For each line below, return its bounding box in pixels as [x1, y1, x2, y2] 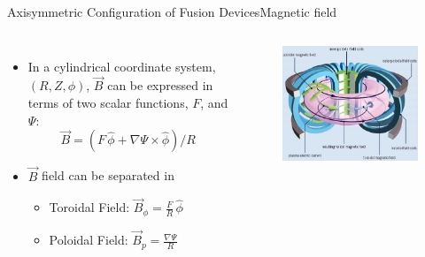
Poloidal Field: [49, 231, 128, 249]
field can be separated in [42, 166, 174, 185]
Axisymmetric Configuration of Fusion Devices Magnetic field [7, 3, 337, 20]
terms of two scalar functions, [27, 94, 189, 111]
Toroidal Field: [49, 198, 130, 216]
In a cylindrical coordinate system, [27, 57, 216, 75]
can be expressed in [107, 76, 213, 94]
